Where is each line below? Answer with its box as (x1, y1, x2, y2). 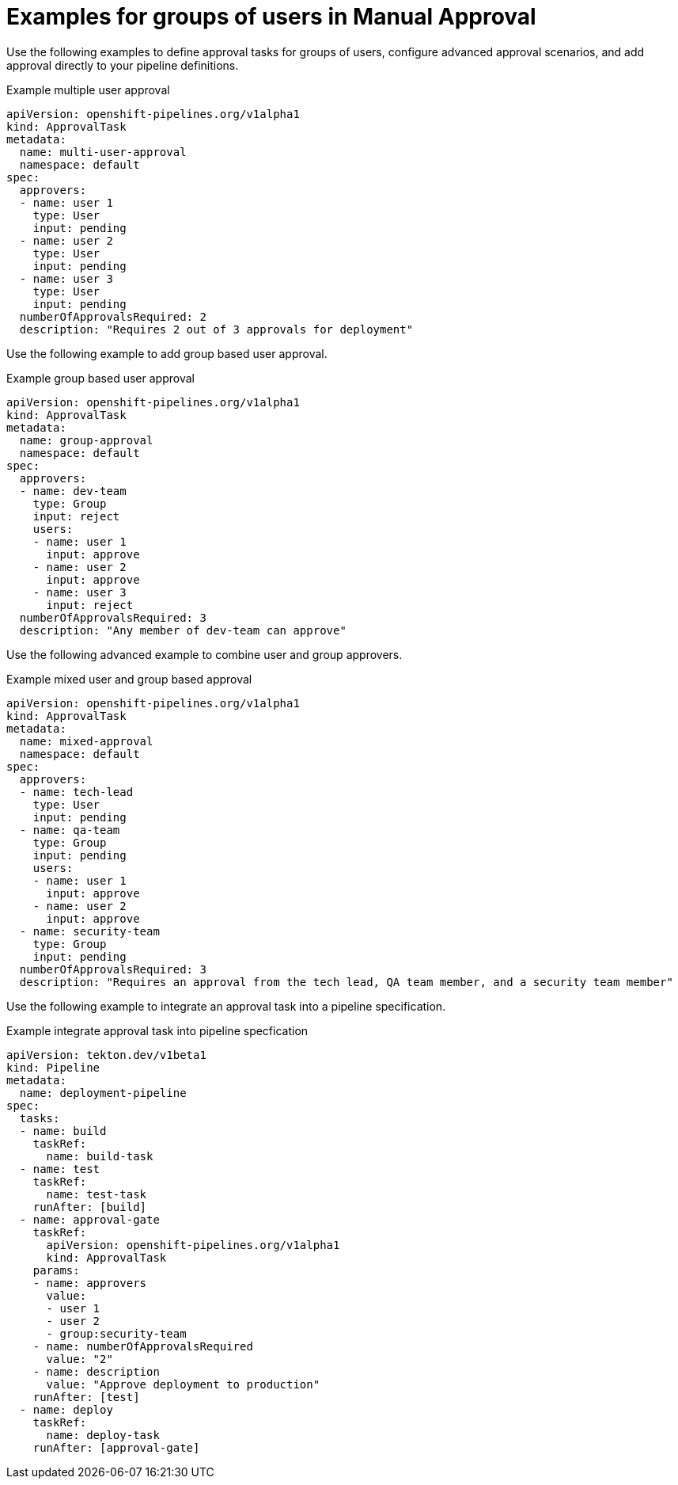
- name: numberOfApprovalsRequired (32, 1339, 253, 1353)
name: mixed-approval (19, 734, 153, 748)
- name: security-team (19, 924, 160, 938)
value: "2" (46, 1352, 113, 1365)
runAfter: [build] (32, 1200, 147, 1213)
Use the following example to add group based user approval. (6, 346, 328, 360)
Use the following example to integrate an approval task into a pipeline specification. (6, 999, 446, 1013)
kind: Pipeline (6, 1060, 100, 1074)
